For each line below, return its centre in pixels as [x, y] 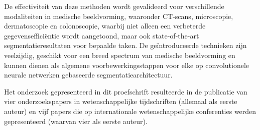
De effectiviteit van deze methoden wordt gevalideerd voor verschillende [114, 6]
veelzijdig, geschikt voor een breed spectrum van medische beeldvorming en [120, 55]
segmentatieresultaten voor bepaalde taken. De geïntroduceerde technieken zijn [125, 45]
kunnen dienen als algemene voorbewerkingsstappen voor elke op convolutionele [127, 65]
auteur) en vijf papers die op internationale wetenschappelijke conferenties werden [130, 111]
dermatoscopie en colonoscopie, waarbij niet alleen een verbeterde [105, 26]
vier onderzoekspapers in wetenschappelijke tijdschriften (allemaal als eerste [121, 101]
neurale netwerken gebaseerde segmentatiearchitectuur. [88, 75]
